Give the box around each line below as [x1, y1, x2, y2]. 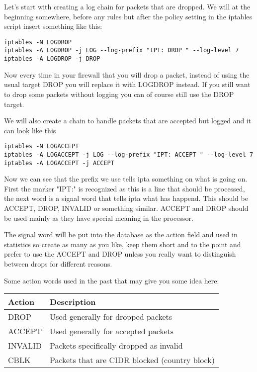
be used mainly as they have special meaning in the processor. [4, 212, 193, 223]
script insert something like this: [4, 21, 102, 31]
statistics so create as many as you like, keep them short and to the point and [4, 239, 241, 249]
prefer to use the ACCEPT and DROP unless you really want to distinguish [4, 249, 236, 259]
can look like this [4, 125, 56, 135]
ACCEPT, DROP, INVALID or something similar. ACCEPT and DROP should [4, 203, 249, 213]
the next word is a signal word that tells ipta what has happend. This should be [4, 193, 248, 203]
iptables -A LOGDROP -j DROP [4, 55, 100, 63]
